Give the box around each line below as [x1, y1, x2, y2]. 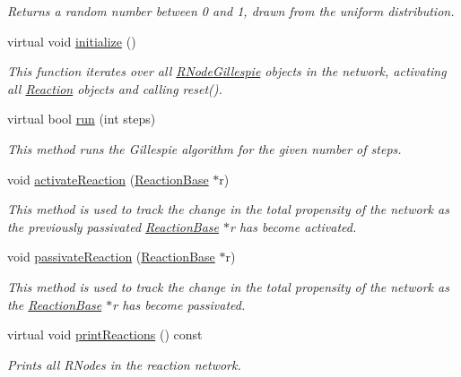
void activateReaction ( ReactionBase [7, 169, 209, 188]
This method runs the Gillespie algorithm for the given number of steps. [7, 139, 402, 158]
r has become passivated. [112, 295, 246, 313]
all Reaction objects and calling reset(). [7, 79, 222, 98]
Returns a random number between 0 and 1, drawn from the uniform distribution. [7, 2, 455, 20]
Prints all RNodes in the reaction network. [7, 355, 241, 373]
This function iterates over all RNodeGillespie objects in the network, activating [7, 62, 447, 81]
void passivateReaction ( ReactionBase [7, 247, 215, 266]
